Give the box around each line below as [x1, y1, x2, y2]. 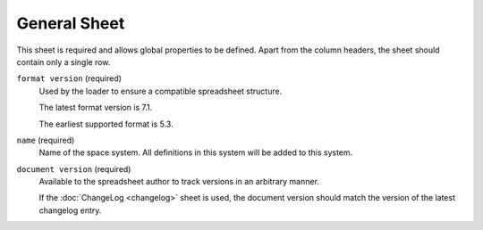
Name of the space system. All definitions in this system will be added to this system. [38, 147, 353, 158]
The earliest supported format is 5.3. [38, 119, 174, 129]
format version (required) [16, 73, 123, 84]
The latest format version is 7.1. [38, 103, 153, 113]
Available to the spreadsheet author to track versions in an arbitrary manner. [38, 177, 319, 187]
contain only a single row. [16, 56, 111, 67]
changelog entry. [38, 205, 102, 216]
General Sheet [16, 13, 125, 33]
